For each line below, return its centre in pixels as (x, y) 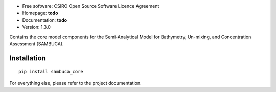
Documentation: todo (45, 20)
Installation (28, 58)
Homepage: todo (40, 13)
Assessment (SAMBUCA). (37, 44)
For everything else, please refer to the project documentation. (75, 83)
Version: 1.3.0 (36, 27)
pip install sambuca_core (51, 72)
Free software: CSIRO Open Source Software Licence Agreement (91, 6)
